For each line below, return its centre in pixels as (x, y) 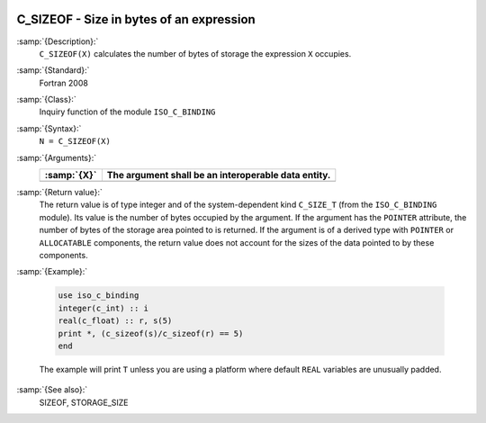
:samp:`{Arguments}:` (57, 157)
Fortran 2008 (64, 83)
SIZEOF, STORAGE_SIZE (84, 402)
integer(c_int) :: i (103, 308)
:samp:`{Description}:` (58, 41)
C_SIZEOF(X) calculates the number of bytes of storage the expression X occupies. (195, 53)
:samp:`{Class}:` (46, 100)
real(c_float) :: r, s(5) (115, 321)
